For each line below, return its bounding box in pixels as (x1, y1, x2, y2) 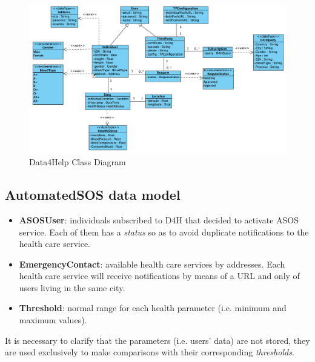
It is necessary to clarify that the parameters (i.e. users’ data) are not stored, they (5, 334, 310, 346)
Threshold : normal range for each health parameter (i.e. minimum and (19, 301, 287, 314)
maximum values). (19, 314, 87, 326)
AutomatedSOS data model (5, 185, 181, 204)
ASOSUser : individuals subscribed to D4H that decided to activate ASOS (19, 213, 299, 226)
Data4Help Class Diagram (29, 156, 126, 168)
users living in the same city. (19, 281, 125, 294)
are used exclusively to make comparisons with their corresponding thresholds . (5, 346, 294, 358)
